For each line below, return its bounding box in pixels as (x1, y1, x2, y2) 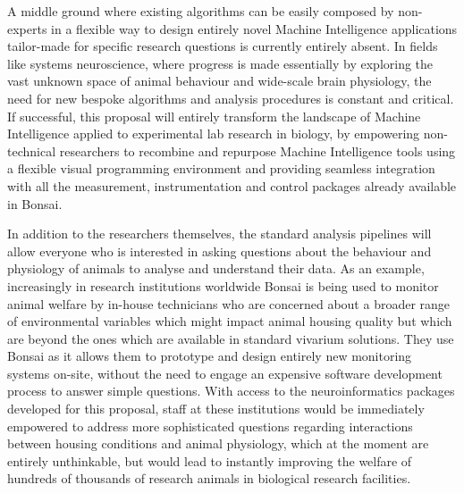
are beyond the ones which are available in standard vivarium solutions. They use (7, 329, 454, 347)
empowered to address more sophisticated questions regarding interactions (7, 416, 413, 435)
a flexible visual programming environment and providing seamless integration (7, 159, 435, 178)
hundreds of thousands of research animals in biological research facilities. (7, 469, 411, 488)
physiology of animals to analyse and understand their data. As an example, (7, 259, 425, 278)
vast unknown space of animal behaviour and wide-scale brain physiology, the (7, 71, 432, 90)
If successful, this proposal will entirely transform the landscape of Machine (7, 106, 421, 125)
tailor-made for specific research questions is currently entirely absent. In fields (7, 37, 438, 55)
